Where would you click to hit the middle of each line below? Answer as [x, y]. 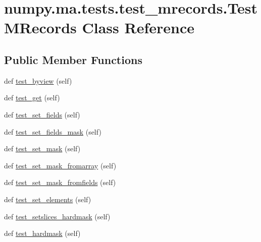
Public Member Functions [73, 59]
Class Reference [138, 27]
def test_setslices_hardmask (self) [57, 216]
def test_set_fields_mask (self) [53, 131]
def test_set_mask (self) [42, 148]
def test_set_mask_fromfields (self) [60, 182]
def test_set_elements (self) [48, 199]
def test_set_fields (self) [42, 114]
